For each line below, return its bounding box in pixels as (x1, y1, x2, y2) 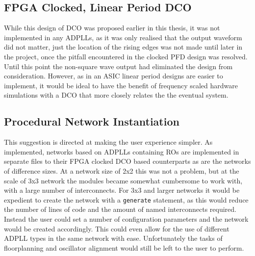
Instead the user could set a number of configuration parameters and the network (4, 213, 249, 224)
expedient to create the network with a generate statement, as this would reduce (4, 194, 249, 205)
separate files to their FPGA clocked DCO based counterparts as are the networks (4, 156, 251, 166)
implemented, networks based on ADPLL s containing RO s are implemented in (4, 146, 239, 156)
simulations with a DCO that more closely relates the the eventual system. (4, 90, 229, 100)
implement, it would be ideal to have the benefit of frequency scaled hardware (4, 80, 238, 90)
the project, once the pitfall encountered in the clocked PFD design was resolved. (4, 51, 248, 61)
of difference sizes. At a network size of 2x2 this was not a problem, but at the (4, 165, 239, 176)
